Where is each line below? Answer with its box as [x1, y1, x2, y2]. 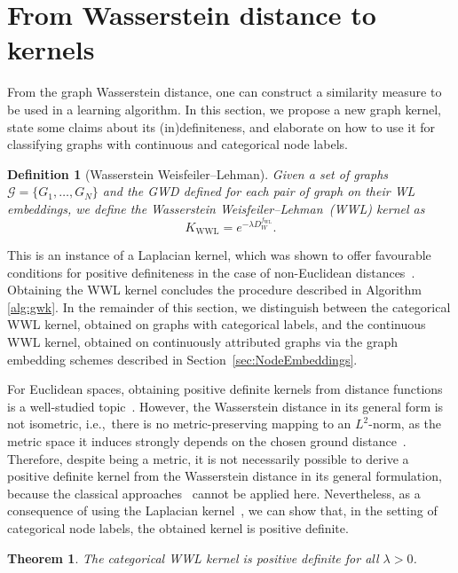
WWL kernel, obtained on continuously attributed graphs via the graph [7, 333, 399, 351]
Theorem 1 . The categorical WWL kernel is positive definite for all [7, 548, 379, 567]
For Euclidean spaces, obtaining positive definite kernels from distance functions [7, 380, 443, 398]
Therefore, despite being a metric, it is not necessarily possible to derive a [7, 449, 409, 467]
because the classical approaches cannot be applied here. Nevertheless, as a [7, 483, 421, 502]
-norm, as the [368, 414, 442, 433]
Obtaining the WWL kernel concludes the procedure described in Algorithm [7, 280, 422, 299]
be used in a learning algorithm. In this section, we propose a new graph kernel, [7, 99, 441, 118]
